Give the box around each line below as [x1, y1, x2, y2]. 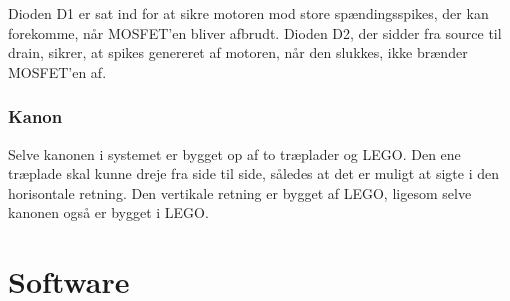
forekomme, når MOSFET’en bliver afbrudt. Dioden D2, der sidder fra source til [8, 22, 502, 43]
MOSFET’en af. [8, 61, 107, 82]
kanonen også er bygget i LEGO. [8, 202, 209, 223]
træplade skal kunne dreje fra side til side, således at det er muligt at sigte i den [8, 163, 499, 184]
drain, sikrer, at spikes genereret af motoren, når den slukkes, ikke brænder [8, 42, 468, 63]
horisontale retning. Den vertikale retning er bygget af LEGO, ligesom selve [8, 182, 472, 203]
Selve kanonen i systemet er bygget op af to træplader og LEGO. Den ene [8, 143, 461, 164]
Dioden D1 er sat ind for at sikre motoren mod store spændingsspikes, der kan [8, 3, 489, 23]
